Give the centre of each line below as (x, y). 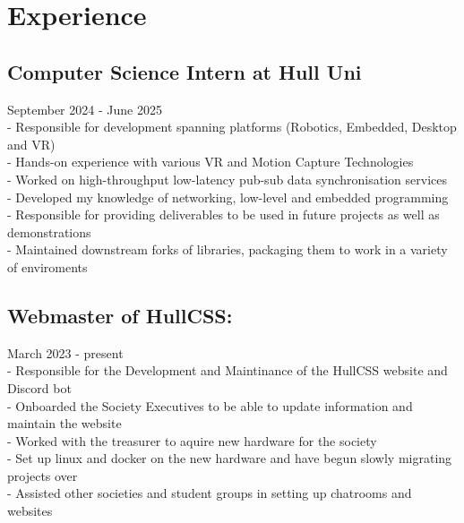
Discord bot (39, 387)
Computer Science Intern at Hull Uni (185, 71)
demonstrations (49, 231)
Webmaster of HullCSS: (120, 315)
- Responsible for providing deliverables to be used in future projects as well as (223, 214)
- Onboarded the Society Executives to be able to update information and (210, 405)
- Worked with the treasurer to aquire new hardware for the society (192, 440)
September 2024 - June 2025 (85, 109)
